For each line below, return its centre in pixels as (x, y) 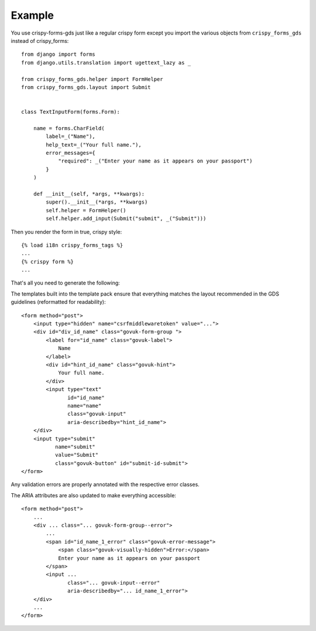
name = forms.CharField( (69, 128)
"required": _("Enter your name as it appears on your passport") (155, 161)
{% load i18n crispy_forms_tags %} (72, 245)
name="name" (85, 406)
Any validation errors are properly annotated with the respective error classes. (105, 484)
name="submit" (75, 447)
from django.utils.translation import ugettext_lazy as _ (106, 62)
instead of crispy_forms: (40, 40)
